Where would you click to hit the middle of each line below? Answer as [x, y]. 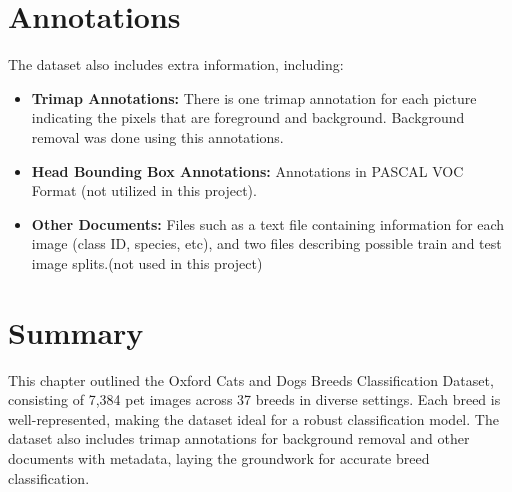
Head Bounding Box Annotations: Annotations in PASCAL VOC [247, 170]
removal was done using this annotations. [157, 136]
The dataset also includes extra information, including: [176, 64]
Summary [76, 331]
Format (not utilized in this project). [144, 190]
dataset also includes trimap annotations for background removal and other [239, 438]
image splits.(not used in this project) [147, 262]
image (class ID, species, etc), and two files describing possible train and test [266, 243]
